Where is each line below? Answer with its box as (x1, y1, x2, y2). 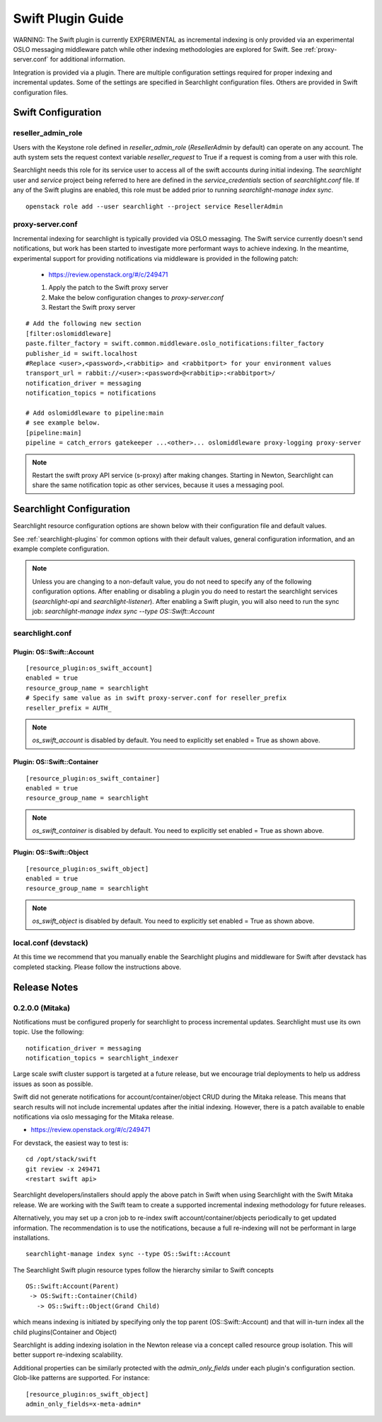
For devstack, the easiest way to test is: (13, 1138, 129, 1147)
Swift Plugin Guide (13, 11, 124, 26)
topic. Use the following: (13, 1028, 84, 1036)
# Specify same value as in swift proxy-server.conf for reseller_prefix (25, 694, 287, 702)
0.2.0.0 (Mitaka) (13, 1003, 71, 1013)
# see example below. (25, 419, 100, 427)
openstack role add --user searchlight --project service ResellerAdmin (25, 202, 283, 211)
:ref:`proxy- (303, 45, 337, 53)
